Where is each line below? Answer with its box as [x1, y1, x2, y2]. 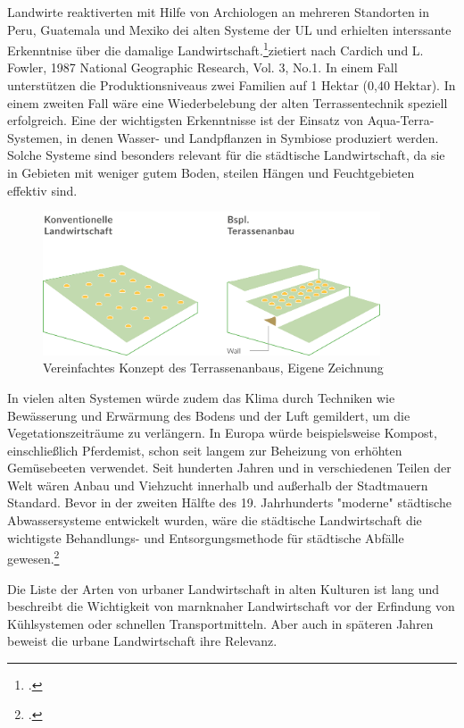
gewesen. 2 [7, 547, 60, 567]
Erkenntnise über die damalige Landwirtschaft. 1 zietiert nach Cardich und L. [7, 38, 424, 59]
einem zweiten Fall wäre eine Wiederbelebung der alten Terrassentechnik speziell [7, 93, 448, 112]
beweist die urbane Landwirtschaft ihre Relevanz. [7, 632, 278, 650]
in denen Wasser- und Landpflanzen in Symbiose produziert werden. [66, 128, 439, 146]
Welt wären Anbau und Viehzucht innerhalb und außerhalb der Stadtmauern [7, 475, 428, 494]
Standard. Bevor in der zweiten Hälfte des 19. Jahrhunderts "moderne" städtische [7, 493, 452, 512]
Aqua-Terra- [367, 111, 435, 130]
